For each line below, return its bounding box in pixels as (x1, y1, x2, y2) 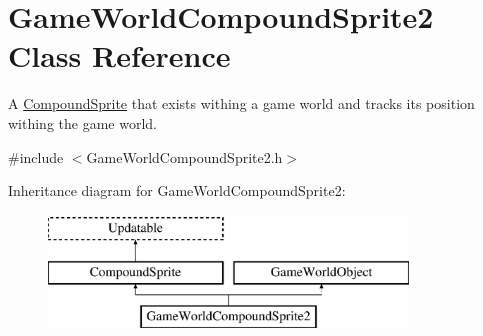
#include (8, 146, 64, 167)
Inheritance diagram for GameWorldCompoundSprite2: (8, 180, 346, 201)
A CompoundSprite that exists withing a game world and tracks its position (8, 93, 475, 114)
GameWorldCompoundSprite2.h (86, 146, 283, 167)
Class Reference (8, 35, 231, 76)
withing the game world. (8, 112, 157, 133)
